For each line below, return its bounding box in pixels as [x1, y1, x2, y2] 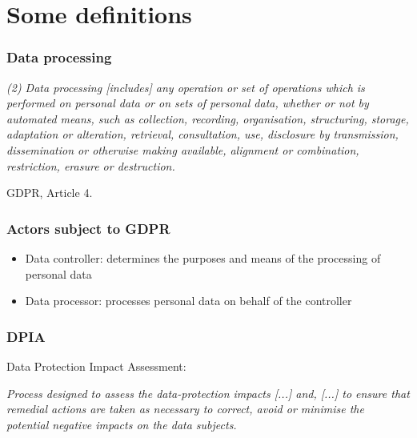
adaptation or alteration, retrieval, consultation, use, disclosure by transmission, [6, 126, 399, 143]
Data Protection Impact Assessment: [6, 357, 186, 374]
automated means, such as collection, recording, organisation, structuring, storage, [6, 110, 409, 127]
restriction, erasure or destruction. [6, 157, 175, 174]
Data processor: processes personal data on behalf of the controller [25, 292, 352, 309]
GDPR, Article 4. [6, 184, 93, 201]
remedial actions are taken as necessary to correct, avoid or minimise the [6, 400, 364, 417]
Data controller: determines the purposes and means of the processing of [25, 249, 381, 266]
